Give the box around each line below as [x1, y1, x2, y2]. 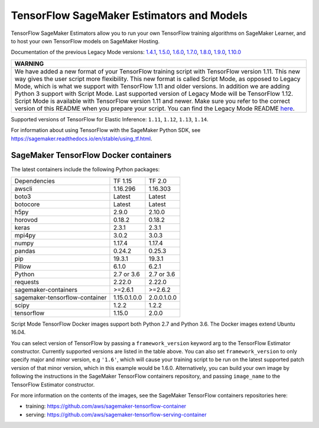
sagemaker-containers [14, 285, 78, 294]
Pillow [14, 262, 31, 271]
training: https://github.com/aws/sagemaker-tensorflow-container [25, 403, 187, 410]
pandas [14, 246, 35, 255]
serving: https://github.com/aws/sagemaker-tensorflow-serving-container [25, 411, 207, 418]
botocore [14, 200, 40, 208]
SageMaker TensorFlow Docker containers [11, 150, 172, 160]
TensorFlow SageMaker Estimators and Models [11, 9, 248, 22]
